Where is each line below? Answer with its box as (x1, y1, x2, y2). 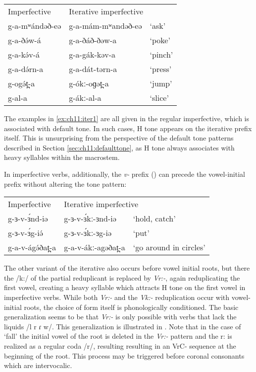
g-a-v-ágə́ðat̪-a (8, 241, 56, 253)
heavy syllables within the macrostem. (4, 152, 120, 162)
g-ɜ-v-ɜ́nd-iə (8, 213, 48, 224)
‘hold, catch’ (133, 213, 176, 224)
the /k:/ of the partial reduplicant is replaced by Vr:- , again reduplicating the (4, 272, 240, 283)
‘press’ (150, 63, 172, 74)
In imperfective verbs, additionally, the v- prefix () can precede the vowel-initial (4, 168, 245, 179)
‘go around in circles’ (133, 241, 205, 253)
